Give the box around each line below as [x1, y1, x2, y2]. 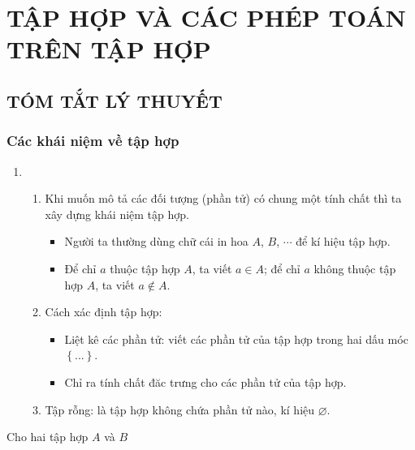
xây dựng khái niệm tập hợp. [45, 205, 189, 222]
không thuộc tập [313, 259, 396, 276]
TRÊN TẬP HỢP [6, 32, 211, 66]
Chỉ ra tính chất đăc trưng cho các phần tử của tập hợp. [64, 373, 347, 390]
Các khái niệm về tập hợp [6, 131, 179, 151]
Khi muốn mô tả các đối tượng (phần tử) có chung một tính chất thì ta [45, 190, 402, 207]
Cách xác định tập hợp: [45, 303, 162, 320]
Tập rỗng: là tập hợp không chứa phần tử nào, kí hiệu [45, 401, 315, 418]
